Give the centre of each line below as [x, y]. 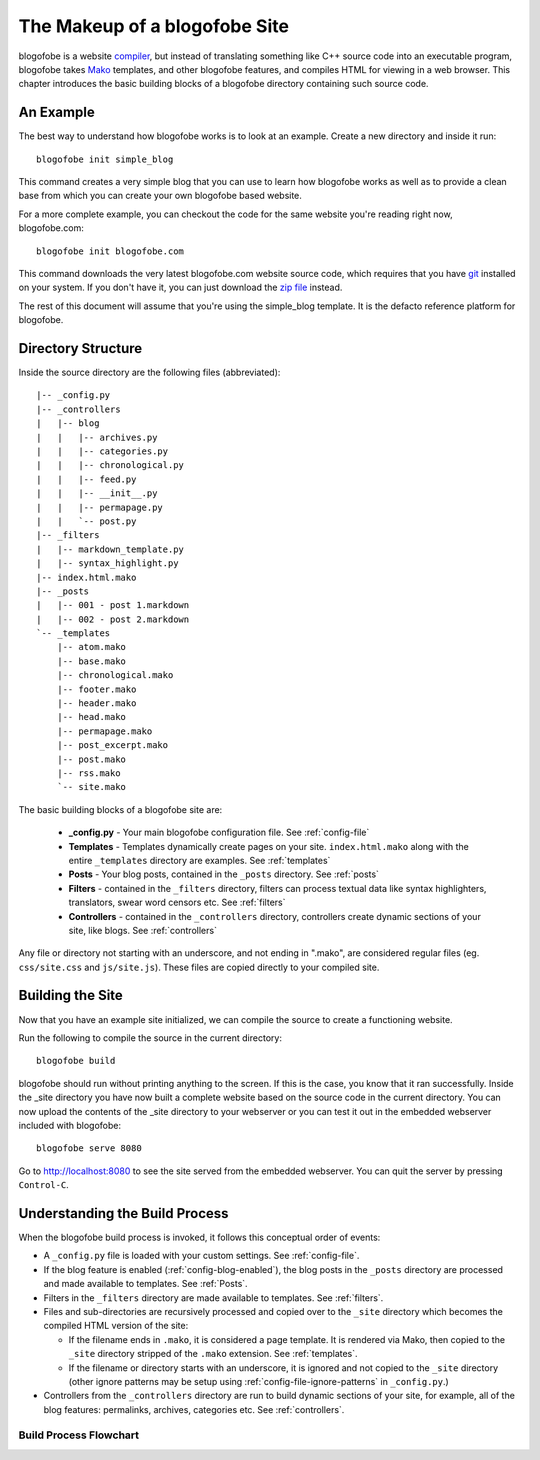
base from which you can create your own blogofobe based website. [160, 196]
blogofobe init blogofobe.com [110, 251]
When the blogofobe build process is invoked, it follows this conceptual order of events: [199, 1237]
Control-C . [43, 1185]
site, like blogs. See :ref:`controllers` [142, 930]
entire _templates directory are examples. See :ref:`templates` [199, 860]
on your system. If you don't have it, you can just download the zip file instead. [180, 287]
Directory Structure [80, 348]
